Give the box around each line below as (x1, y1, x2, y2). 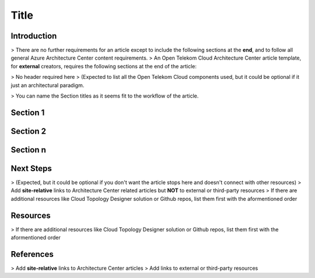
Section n (10, 145, 46, 155)
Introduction (10, 31, 57, 41)
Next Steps (10, 164, 52, 173)
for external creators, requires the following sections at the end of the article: (10, 62, 197, 69)
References (10, 249, 54, 259)
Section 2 (10, 126, 47, 136)
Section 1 (10, 107, 45, 117)
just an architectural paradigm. (10, 82, 85, 89)
